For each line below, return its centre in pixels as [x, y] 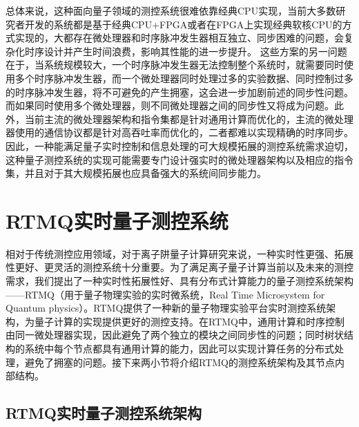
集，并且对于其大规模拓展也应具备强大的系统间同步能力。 [136, 173]
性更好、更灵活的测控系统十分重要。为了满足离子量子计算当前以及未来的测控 [179, 267]
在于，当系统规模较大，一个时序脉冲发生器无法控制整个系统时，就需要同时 [175, 65]
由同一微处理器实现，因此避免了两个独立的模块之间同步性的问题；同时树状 [175, 335]
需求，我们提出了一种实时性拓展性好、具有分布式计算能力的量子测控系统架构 [179, 281]
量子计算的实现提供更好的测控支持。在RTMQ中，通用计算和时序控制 [189, 321]
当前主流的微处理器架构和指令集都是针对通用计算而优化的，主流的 [174, 118]
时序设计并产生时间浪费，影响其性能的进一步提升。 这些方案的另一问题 [186, 51]
